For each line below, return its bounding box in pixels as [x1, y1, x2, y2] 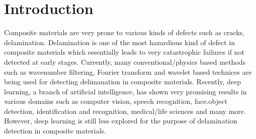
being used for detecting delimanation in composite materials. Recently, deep [4, 76, 241, 87]
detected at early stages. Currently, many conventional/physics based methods [4, 56, 246, 67]
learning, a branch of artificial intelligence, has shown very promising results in [4, 86, 247, 96]
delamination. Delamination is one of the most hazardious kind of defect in [4, 37, 235, 47]
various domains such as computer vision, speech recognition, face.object [4, 96, 227, 106]
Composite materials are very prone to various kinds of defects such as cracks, [4, 27, 244, 38]
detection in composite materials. [4, 125, 106, 136]
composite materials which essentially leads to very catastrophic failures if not [4, 47, 244, 57]
